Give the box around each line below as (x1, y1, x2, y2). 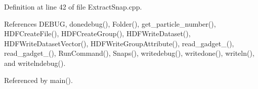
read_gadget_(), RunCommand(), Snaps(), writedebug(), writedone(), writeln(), (4, 48, 254, 58)
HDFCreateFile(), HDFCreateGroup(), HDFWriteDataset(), (4, 28, 191, 39)
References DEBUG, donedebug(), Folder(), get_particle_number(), (4, 18, 216, 29)
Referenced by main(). (4, 74, 73, 85)
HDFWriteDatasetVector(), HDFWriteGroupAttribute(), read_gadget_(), (4, 38, 234, 48)
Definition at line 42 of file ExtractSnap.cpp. (4, 2, 142, 12)
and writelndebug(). (4, 57, 66, 68)
